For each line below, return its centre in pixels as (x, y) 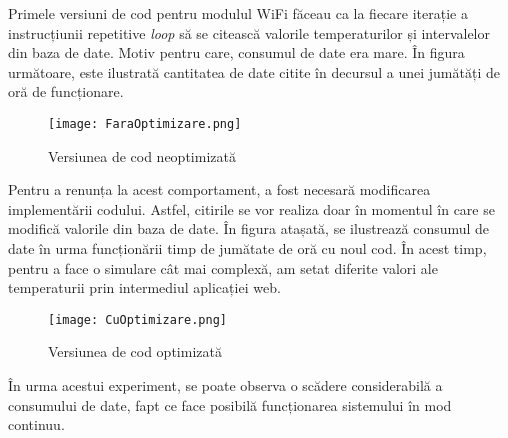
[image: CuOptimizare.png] (137, 319)
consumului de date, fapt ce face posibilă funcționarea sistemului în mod (230, 404)
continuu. (36, 424)
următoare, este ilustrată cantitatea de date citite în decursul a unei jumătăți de (254, 71)
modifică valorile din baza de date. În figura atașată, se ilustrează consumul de (249, 228)
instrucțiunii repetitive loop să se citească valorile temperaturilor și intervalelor (249, 32)
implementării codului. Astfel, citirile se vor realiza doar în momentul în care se (251, 208)
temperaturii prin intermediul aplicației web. (144, 287)
